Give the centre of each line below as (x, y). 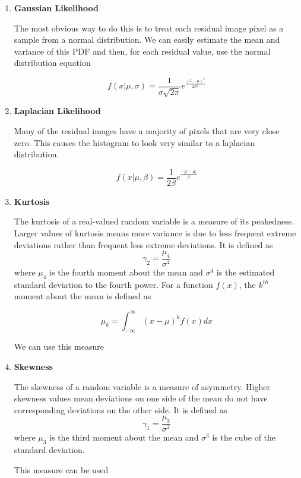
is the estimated (245, 272)
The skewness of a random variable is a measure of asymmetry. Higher (142, 386)
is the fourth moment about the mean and (126, 272)
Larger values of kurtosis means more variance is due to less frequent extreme (155, 233)
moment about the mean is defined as (83, 296)
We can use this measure (59, 346)
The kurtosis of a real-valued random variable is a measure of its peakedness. (154, 221)
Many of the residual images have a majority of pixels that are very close (147, 131)
